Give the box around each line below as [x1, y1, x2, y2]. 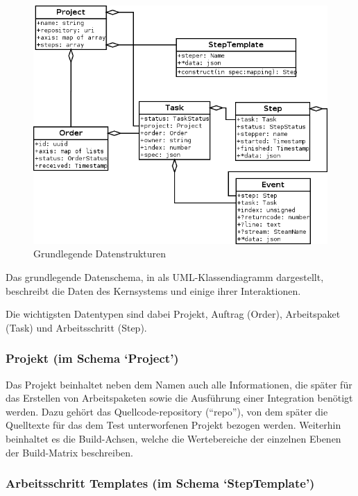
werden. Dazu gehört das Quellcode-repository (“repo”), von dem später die [6, 404, 328, 418]
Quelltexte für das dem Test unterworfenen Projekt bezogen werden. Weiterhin [6, 418, 341, 432]
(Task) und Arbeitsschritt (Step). [6, 320, 147, 334]
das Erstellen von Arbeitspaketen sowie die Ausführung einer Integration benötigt [6, 391, 353, 405]
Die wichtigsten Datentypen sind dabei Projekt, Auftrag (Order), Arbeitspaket [6, 307, 341, 321]
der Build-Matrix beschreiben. [6, 445, 133, 459]
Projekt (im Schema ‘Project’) [6, 350, 179, 367]
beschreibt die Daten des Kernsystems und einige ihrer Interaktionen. [6, 283, 301, 298]
